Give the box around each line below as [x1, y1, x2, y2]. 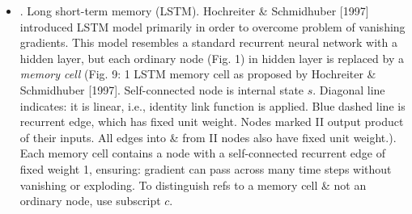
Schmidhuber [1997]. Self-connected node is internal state [19, 81, 304, 98]
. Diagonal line [312, 81, 385, 98]
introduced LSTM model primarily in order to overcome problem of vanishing [19, 18, 406, 35]
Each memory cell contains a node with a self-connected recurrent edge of [19, 145, 385, 162]
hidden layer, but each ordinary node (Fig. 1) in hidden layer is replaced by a [19, 49, 404, 66]
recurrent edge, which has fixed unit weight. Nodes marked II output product [19, 113, 404, 130]
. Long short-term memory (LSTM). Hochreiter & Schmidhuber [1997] [19, 2, 369, 19]
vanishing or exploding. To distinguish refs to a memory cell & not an [19, 176, 367, 193]
